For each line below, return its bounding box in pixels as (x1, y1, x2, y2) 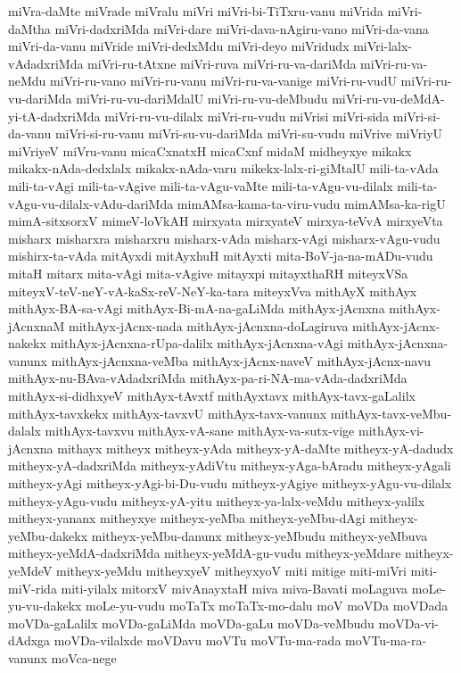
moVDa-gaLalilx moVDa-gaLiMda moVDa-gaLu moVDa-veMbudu (8, 613, 375, 632)
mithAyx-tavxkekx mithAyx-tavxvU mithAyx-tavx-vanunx (8, 403, 327, 422)
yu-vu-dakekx (8, 596, 82, 615)
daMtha (8, 19, 51, 37)
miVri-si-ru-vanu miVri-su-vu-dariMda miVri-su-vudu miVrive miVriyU (54, 124, 443, 143)
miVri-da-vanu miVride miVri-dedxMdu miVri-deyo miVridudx (8, 37, 350, 55)
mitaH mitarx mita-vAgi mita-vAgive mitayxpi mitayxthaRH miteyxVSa (8, 263, 408, 282)
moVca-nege (51, 648, 117, 667)
